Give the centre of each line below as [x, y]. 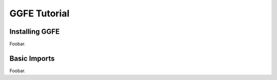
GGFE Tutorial [39, 13]
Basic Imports [32, 58]
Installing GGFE [35, 32]
